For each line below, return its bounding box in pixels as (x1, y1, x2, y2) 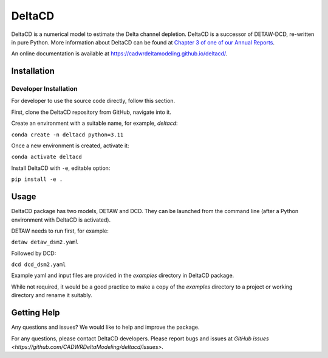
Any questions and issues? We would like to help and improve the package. (11, 323, 200, 331)
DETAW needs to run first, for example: (11, 227, 109, 234)
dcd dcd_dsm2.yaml (11, 261, 66, 268)
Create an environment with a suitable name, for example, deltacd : (11, 119, 179, 127)
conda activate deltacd (11, 153, 82, 161)
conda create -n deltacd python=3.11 (11, 131, 124, 138)
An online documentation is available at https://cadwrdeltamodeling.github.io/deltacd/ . (11, 50, 228, 57)
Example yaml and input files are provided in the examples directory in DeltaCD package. (11, 272, 234, 279)
